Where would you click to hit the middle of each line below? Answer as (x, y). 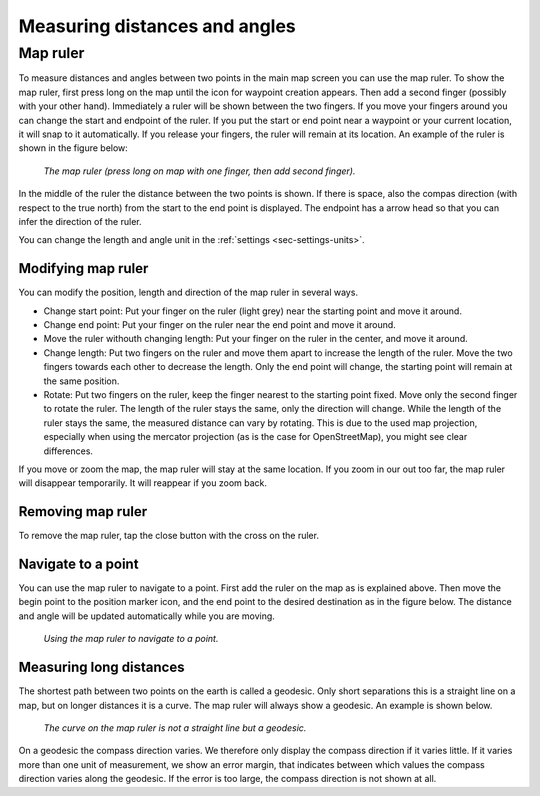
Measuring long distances (101, 667)
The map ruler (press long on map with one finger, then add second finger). (199, 171)
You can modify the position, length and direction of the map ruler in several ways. (188, 292)
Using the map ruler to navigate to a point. (131, 639)
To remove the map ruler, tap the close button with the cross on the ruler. (169, 536)
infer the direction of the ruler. (80, 221)
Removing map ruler (83, 511)
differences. (68, 451)
